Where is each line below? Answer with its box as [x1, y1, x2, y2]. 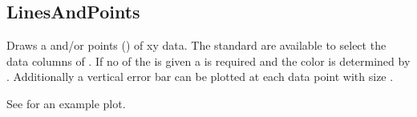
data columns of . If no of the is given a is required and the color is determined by [6, 52, 411, 69]
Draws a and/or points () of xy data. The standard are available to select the [6, 37, 387, 54]
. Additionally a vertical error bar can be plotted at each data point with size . [6, 68, 394, 85]
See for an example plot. [6, 95, 126, 111]
